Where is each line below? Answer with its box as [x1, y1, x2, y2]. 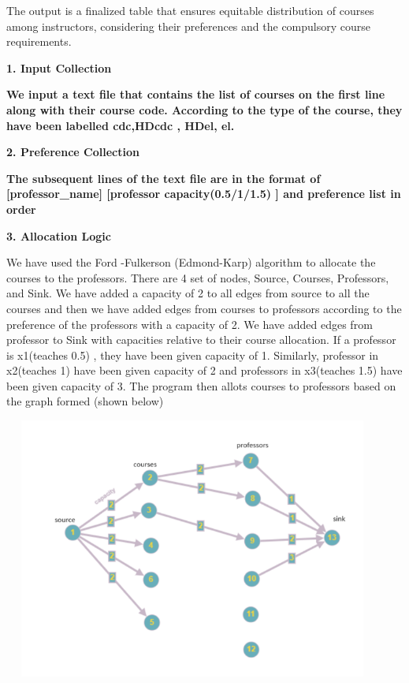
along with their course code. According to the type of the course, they [6, 101, 403, 118]
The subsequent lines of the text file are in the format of [6, 170, 321, 186]
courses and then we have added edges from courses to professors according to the [6, 300, 402, 316]
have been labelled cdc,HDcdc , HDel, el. [6, 117, 235, 133]
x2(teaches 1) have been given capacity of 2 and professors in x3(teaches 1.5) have [6, 362, 403, 379]
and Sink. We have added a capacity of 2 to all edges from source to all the [6, 285, 370, 301]
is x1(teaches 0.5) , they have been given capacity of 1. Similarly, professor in [6, 346, 379, 363]
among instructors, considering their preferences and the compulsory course [6, 17, 370, 34]
